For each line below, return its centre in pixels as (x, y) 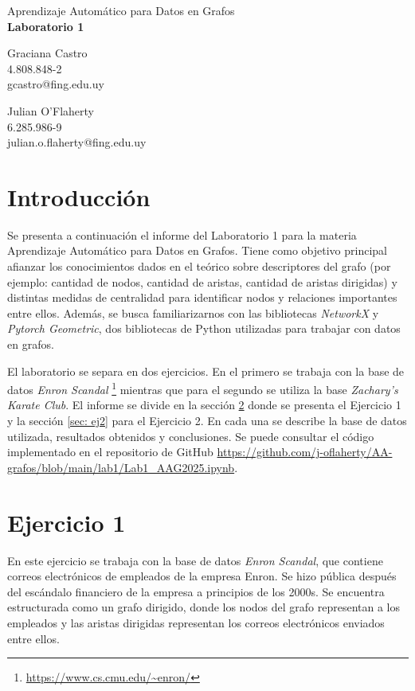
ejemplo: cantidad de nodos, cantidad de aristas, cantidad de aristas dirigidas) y (202, 281)
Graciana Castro (47, 53)
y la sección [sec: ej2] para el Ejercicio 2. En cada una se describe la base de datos (207, 421)
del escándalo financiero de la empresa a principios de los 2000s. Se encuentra (196, 591)
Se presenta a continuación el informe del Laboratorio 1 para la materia (182, 234)
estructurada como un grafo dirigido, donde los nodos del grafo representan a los (204, 607)
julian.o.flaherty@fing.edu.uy (77, 142)
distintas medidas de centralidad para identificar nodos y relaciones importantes (202, 297)
